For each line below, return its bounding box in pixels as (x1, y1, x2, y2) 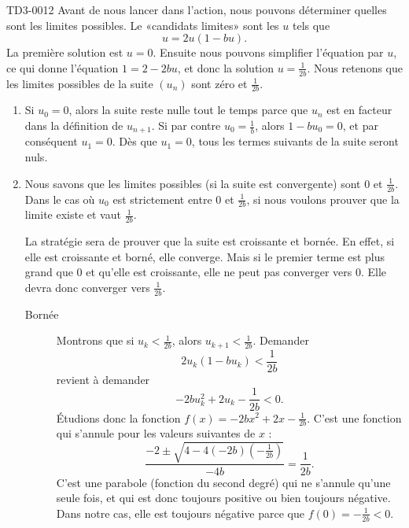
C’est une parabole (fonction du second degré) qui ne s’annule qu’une (56, 474, 391, 490)
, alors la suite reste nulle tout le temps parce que (68, 102, 308, 118)
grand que (24, 264, 73, 280)
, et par (342, 117, 378, 134)
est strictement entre (112, 190, 212, 207)
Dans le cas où (24, 190, 95, 207)
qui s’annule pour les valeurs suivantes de (56, 425, 256, 441)
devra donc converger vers (24, 279, 150, 295)
